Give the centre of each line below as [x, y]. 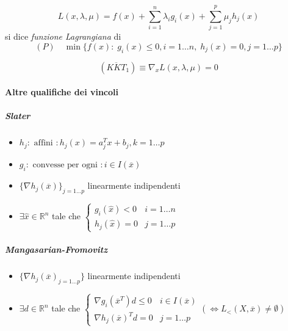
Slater [18, 116]
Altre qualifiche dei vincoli [62, 92]
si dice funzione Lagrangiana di [63, 36]
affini [43, 143]
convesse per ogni [65, 165]
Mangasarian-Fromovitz [56, 249]
